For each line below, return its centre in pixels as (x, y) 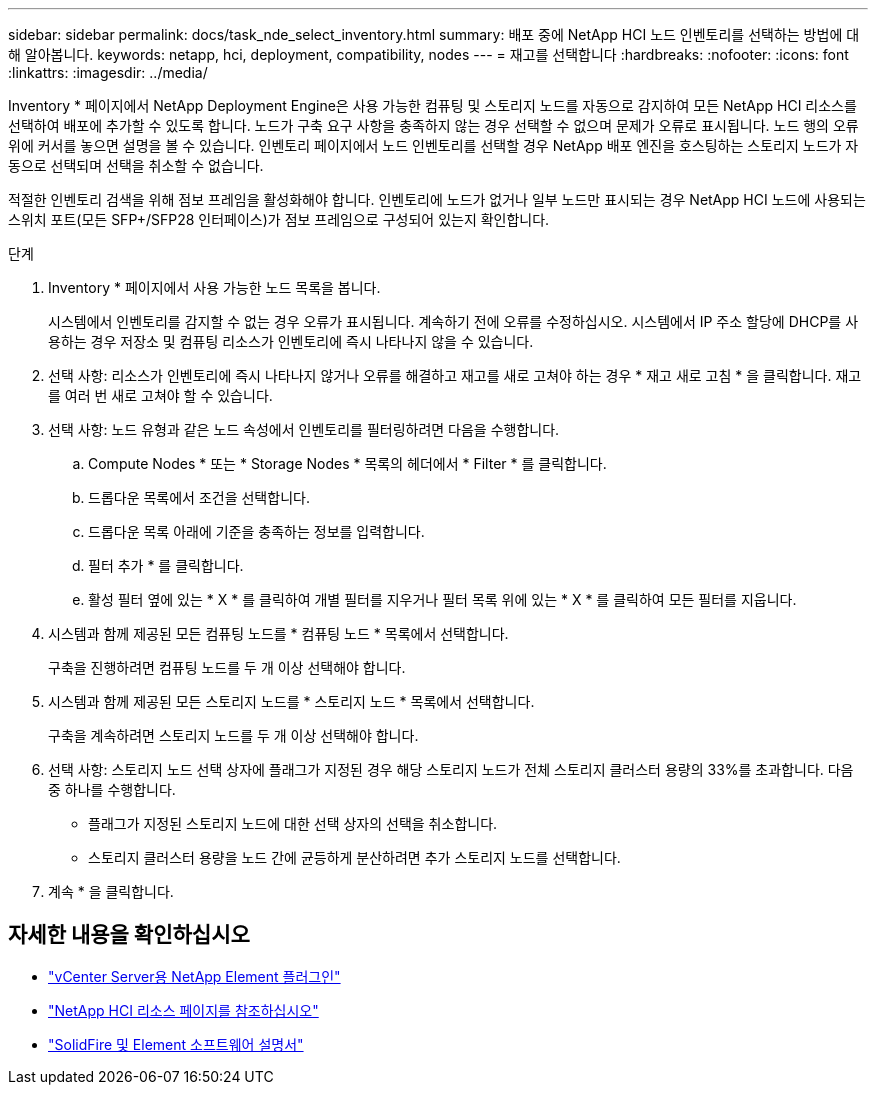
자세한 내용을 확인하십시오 (129, 935)
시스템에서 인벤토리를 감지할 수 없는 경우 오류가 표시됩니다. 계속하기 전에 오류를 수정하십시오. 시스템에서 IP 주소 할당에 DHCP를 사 (453, 321)
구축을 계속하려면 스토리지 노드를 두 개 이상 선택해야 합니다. (233, 735)
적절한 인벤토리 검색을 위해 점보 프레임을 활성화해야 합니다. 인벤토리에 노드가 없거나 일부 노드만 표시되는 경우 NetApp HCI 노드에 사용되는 (437, 199)
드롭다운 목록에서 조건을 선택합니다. (199, 497)
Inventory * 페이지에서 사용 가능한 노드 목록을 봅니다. (214, 287)
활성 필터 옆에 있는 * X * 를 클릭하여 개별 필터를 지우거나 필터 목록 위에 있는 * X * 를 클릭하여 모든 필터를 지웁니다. (442, 599)
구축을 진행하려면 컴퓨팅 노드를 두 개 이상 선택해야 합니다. (227, 667)
